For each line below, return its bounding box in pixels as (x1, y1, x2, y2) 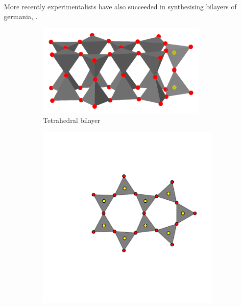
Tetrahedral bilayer (43, 115, 100, 125)
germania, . (4, 11, 38, 21)
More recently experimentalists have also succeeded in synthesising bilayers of (4, 1, 237, 11)
